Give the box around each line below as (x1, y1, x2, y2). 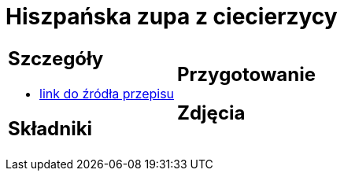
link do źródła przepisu (39, 85, 175, 101)
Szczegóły (8, 46, 104, 70)
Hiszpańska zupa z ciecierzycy (6, 3, 338, 30)
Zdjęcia (177, 101, 246, 124)
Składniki (8, 116, 93, 140)
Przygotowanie (177, 62, 316, 86)
